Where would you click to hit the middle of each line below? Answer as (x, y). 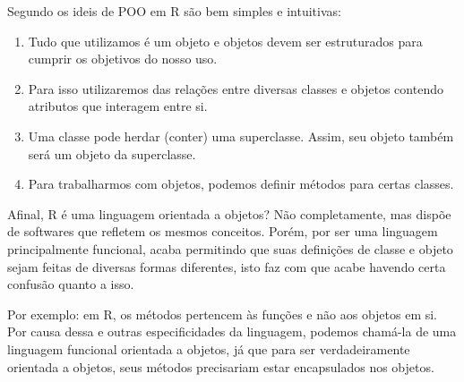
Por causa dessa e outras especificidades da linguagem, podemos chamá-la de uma (232, 331)
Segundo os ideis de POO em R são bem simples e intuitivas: (174, 11)
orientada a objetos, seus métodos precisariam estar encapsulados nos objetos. (221, 366)
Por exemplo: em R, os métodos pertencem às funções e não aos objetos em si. (223, 314)
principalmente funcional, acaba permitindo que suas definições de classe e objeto (230, 248)
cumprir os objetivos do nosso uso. (123, 59)
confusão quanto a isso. (71, 284)
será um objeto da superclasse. (112, 153)
